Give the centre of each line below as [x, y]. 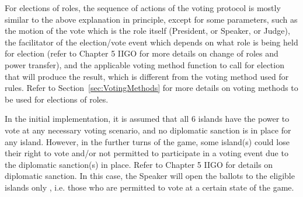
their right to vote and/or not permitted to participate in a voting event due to [147, 153]
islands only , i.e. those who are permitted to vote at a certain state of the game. [149, 187]
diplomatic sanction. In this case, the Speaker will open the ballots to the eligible [150, 176]
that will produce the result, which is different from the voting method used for [147, 76]
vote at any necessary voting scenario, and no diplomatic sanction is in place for [148, 130]
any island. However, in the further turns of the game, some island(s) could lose [147, 141]
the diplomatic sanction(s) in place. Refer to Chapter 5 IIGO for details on [139, 164]
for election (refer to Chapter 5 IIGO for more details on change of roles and [142, 53]
